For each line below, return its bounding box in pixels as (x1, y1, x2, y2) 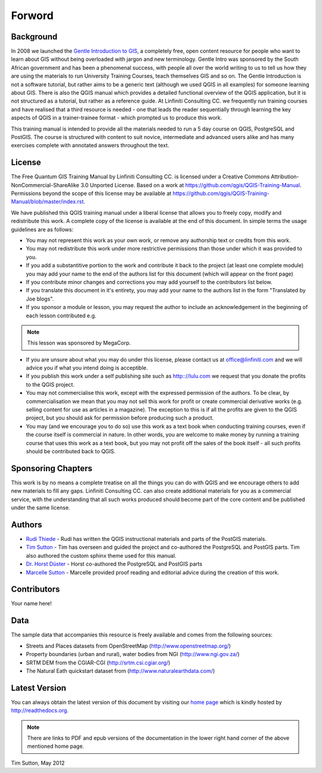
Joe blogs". (26, 295, 54, 302)
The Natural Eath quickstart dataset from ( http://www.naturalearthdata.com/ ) (26, 667, 215, 674)
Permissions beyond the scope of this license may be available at (11, 190, 172, 197)
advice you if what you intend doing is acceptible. (26, 364, 148, 372)
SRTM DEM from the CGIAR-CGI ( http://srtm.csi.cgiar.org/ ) (26, 659, 171, 666)
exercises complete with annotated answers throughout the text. (11, 142, 169, 149)
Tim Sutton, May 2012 (11, 759, 65, 766)
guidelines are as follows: (11, 225, 74, 233)
